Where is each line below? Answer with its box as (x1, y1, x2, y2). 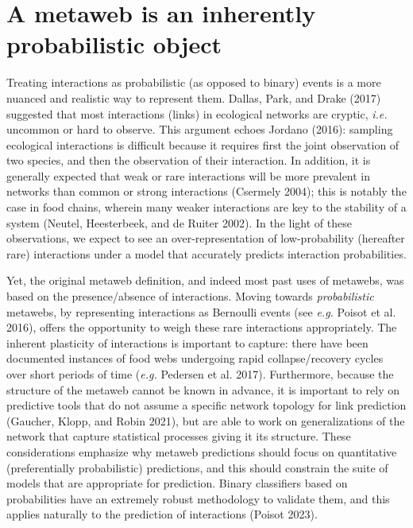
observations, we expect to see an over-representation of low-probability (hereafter (6, 230, 405, 247)
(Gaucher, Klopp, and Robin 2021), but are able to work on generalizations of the (6, 412, 405, 429)
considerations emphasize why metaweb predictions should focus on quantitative (6, 443, 397, 460)
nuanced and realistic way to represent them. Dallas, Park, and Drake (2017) (6, 89, 381, 106)
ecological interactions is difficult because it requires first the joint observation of (6, 136, 399, 153)
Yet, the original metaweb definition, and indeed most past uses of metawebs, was (6, 272, 404, 289)
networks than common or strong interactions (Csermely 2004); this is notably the (6, 183, 407, 200)
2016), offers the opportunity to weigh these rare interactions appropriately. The (6, 319, 397, 336)
